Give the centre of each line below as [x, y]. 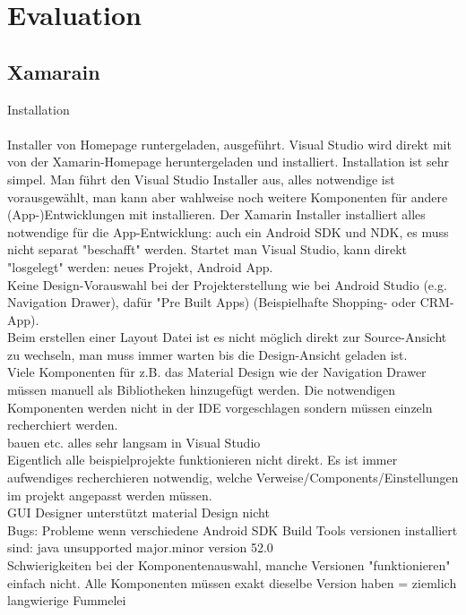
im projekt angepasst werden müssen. [110, 495]
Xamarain [54, 71]
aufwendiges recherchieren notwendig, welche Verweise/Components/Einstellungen [233, 478]
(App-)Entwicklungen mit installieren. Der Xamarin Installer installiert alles [216, 214]
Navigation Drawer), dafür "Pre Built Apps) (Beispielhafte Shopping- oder [211, 302]
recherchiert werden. [63, 425]
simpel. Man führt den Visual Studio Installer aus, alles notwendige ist [201, 179]
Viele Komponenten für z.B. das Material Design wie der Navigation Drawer [217, 372]
